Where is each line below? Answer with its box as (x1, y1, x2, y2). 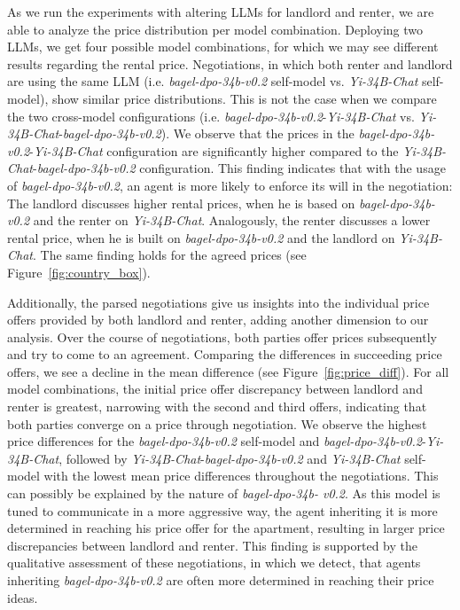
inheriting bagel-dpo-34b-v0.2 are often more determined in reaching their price (7, 571, 434, 589)
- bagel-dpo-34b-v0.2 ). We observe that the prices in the (58, 124, 355, 143)
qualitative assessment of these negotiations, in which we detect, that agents (7, 553, 421, 572)
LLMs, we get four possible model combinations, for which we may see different (7, 37, 439, 56)
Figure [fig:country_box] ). (7, 262, 151, 281)
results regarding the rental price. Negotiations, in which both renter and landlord (7, 54, 453, 73)
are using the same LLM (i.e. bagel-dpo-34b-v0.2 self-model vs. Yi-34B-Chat (7, 72, 418, 90)
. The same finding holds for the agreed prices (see (32, 246, 307, 264)
